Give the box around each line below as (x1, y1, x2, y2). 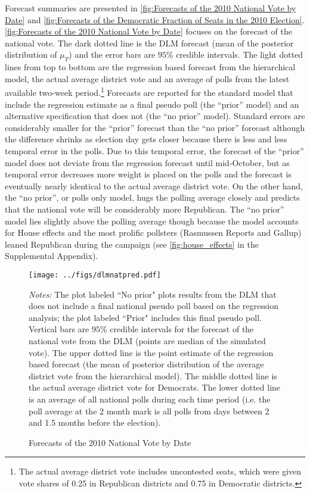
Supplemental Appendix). (5, 249, 98, 262)
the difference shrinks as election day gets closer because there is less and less (5, 133, 287, 145)
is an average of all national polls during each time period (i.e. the (29, 392, 271, 405)
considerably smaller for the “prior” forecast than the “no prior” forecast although (5, 121, 305, 133)
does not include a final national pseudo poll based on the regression (29, 299, 278, 312)
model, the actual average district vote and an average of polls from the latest (5, 72, 290, 85)
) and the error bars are (69, 48, 156, 61)
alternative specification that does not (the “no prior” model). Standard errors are (5, 110, 305, 122)
